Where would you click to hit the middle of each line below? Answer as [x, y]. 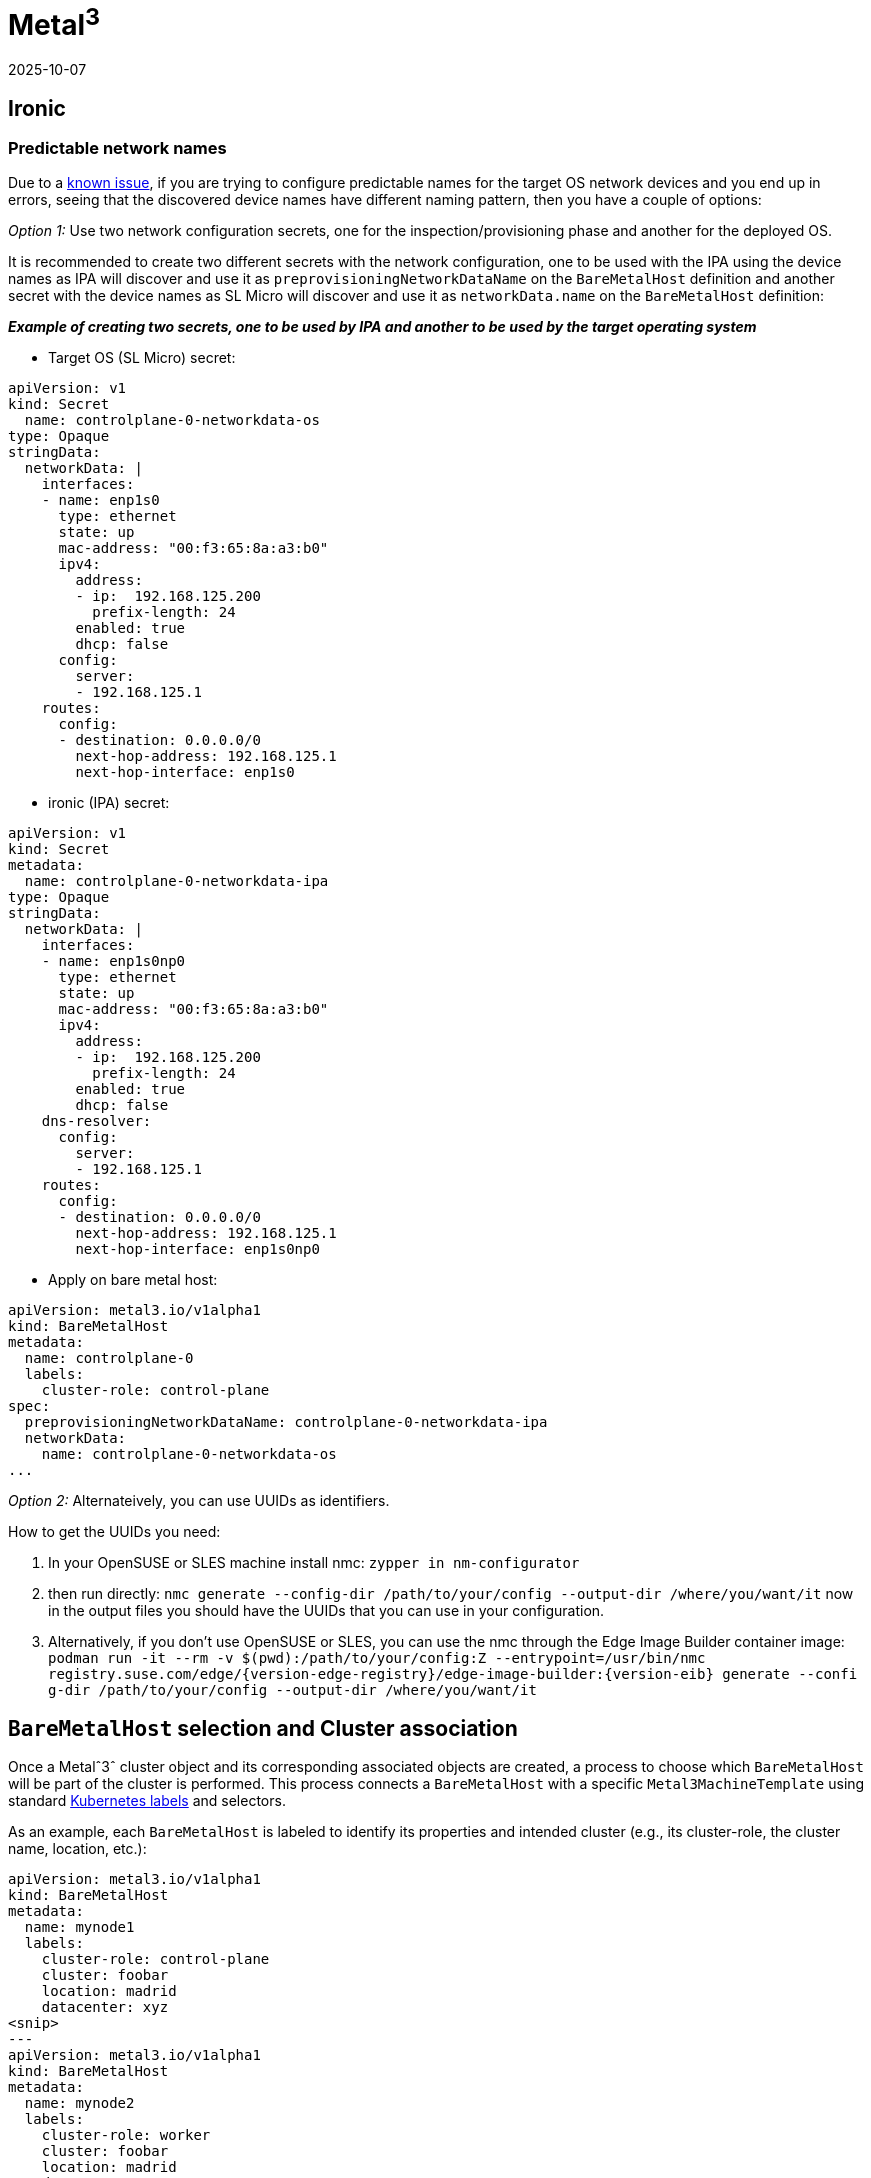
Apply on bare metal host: [133, 1280]
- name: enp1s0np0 [113, 961]
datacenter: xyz [105, 2007]
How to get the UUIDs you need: [114, 1532]
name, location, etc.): [77, 1849]
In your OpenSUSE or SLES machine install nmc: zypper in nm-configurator [314, 1563]
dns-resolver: [96, 1121]
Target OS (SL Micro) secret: [142, 358]
